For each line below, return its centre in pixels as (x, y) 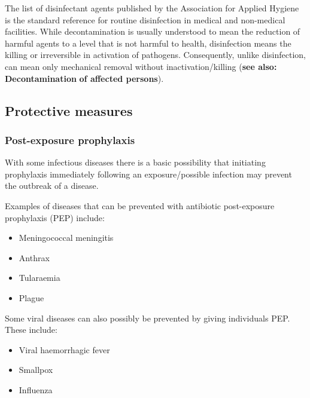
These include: (31, 330)
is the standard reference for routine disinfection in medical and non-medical (145, 19)
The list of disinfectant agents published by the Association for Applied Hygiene (152, 8)
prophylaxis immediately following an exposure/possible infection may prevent (148, 174)
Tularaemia (39, 278)
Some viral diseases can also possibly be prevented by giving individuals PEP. (148, 318)
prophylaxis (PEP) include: (55, 217)
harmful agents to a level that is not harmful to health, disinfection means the (148, 43)
